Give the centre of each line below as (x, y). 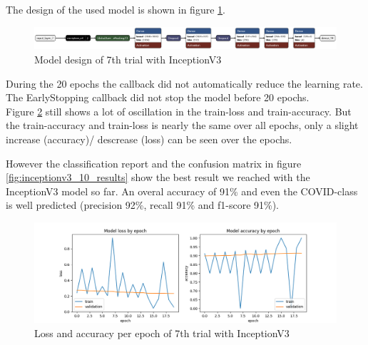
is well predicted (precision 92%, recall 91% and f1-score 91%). (143, 205)
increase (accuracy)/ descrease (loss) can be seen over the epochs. (149, 139)
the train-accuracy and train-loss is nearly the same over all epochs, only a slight (182, 125)
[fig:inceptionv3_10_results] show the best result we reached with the (158, 177)
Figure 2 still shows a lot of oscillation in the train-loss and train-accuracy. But (179, 111)
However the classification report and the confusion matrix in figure (154, 163)
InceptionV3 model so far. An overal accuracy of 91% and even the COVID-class (182, 191)
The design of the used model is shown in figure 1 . (116, 9)
